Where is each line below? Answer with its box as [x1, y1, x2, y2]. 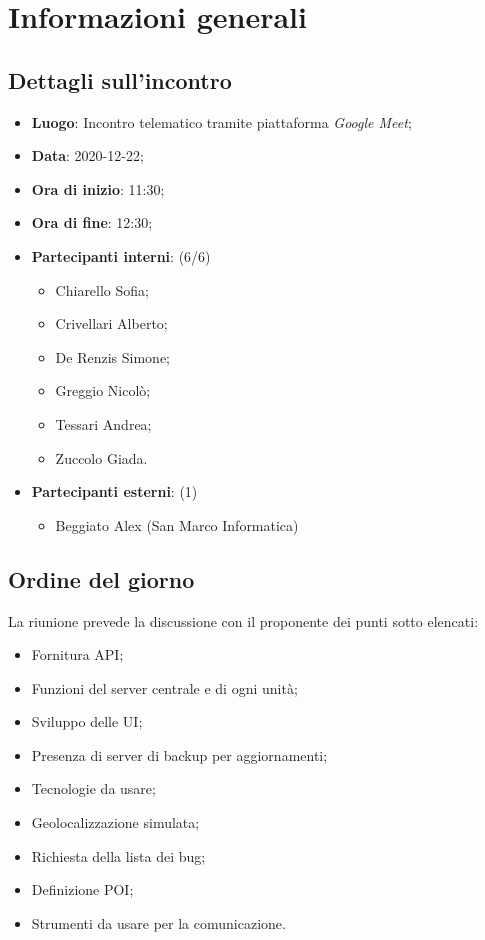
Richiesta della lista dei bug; [31, 845, 206, 866]
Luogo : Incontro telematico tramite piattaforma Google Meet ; [31, 111, 412, 132]
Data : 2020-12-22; [31, 145, 144, 166]
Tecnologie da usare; [31, 778, 156, 799]
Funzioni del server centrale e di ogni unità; [31, 677, 298, 698]
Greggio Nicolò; [55, 380, 151, 401]
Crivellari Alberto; [55, 313, 168, 334]
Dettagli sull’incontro [8, 64, 232, 95]
